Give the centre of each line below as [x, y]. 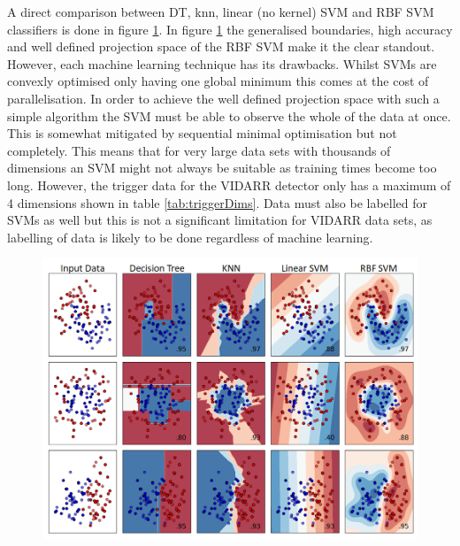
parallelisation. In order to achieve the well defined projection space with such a [223, 98]
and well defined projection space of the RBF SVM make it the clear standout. [221, 46]
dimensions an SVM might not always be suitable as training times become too [222, 168]
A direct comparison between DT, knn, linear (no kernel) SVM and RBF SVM [221, 12]
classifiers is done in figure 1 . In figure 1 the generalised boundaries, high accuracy [230, 29]
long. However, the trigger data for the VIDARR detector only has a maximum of [229, 185]
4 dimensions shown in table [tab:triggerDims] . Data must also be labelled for [218, 202]
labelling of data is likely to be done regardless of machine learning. [190, 237]
